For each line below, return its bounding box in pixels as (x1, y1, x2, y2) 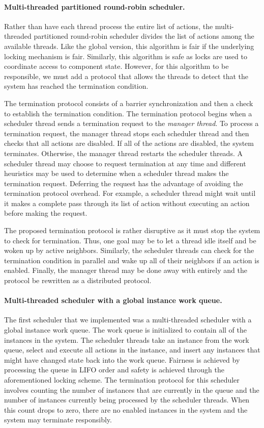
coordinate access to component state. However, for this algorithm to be (4, 61, 229, 71)
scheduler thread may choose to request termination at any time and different (4, 158, 246, 168)
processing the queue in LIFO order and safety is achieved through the (4, 364, 224, 375)
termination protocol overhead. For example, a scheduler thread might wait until (4, 188, 256, 198)
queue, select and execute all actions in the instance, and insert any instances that (4, 344, 260, 355)
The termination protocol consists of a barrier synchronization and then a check (4, 97, 253, 108)
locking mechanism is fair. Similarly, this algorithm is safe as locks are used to (4, 51, 247, 61)
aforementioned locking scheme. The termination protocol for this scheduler (4, 374, 240, 385)
